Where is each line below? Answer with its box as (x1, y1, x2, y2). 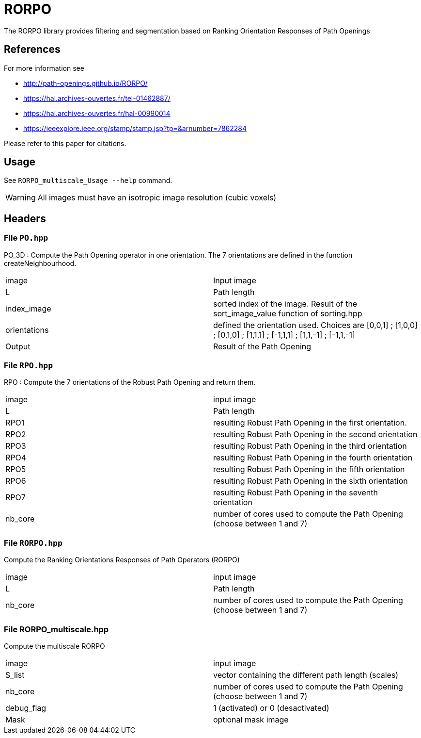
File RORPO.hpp (4, 538, 62, 548)
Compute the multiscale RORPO (4, 641, 105, 650)
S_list (5, 670, 25, 680)
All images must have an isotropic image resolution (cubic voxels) (37, 193, 277, 203)
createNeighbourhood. (4, 259, 77, 267)
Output (5, 341, 31, 351)
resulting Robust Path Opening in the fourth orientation (213, 453, 413, 463)
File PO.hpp (4, 233, 48, 243)
